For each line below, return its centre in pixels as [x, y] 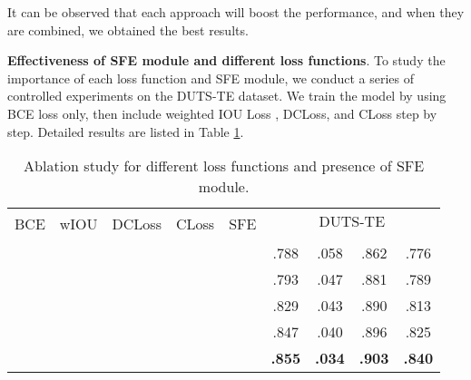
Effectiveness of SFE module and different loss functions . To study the [226, 60]
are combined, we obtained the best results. [128, 29]
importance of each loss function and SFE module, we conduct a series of [211, 78]
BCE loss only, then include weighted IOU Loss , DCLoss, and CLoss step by [222, 113]
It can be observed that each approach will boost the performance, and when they [236, 12]
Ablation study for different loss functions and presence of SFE [224, 166]
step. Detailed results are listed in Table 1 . [126, 131]
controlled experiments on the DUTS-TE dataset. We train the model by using [227, 96]
